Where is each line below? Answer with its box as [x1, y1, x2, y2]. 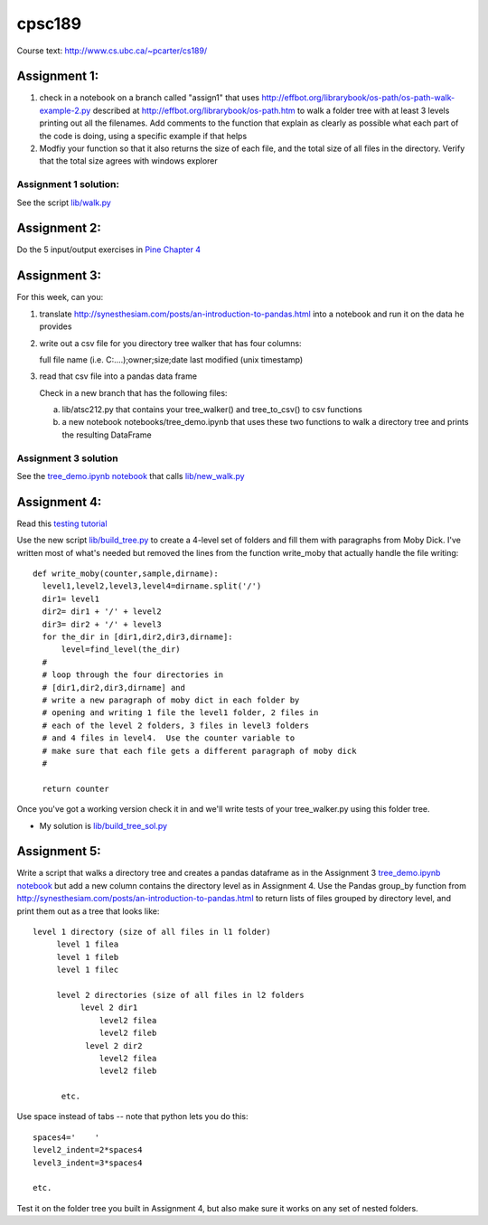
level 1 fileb [56, 952, 119, 962]
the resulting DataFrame [61, 429, 153, 440]
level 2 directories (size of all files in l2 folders [56, 990, 305, 1000]
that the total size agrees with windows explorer [39, 155, 218, 166]
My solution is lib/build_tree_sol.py [39, 820, 167, 831]
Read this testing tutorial [16, 518, 108, 529]
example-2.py [39, 105, 91, 116]
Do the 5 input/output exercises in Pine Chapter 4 [16, 244, 202, 255]
